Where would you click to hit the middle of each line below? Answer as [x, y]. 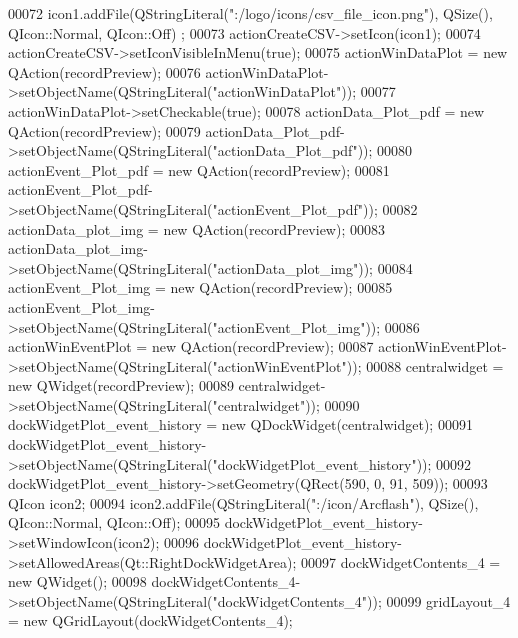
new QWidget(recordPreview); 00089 [121, 385]
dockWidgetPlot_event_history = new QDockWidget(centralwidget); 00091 [240, 424]
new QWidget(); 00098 [77, 581]
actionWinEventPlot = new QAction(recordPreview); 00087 [191, 346]
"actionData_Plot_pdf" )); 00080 [312, 150]
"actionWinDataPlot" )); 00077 [304, 91]
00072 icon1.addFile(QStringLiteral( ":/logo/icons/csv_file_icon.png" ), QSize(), [250, 13]
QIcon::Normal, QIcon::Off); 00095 [114, 522]
